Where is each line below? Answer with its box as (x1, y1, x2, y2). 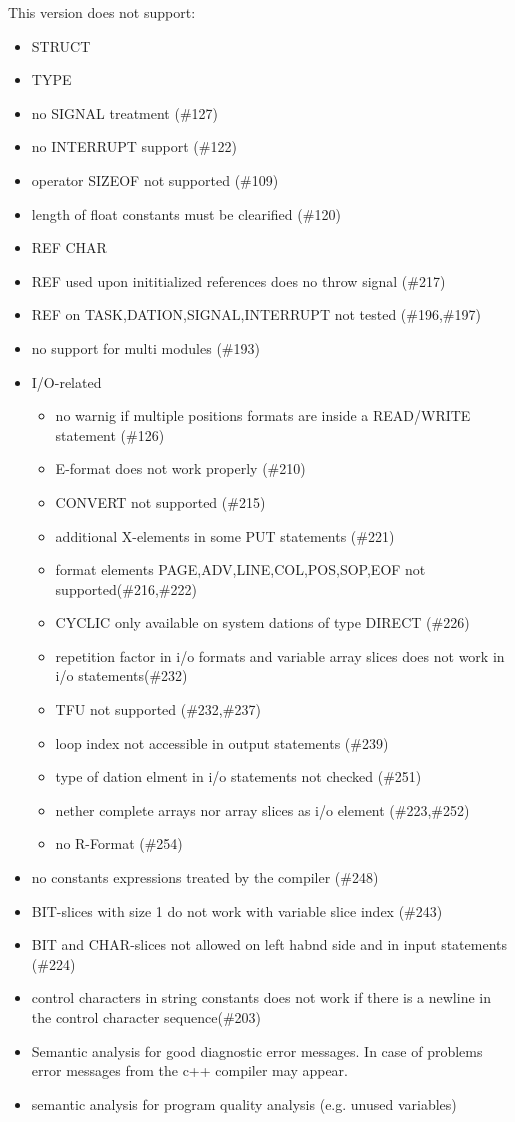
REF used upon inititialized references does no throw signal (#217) (31, 270, 446, 291)
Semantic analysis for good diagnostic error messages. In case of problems (31, 1040, 483, 1061)
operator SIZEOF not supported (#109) (31, 169, 279, 190)
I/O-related (31, 371, 102, 392)
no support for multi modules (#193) (31, 337, 260, 358)
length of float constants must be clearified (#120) (31, 203, 341, 224)
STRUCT (31, 35, 91, 56)
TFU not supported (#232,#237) (55, 699, 261, 720)
